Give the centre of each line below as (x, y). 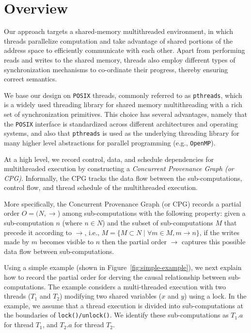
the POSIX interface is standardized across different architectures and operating (121, 123)
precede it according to (38, 232)
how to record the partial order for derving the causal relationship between (115, 277)
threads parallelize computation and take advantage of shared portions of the (118, 40)
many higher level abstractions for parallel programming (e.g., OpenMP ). (110, 142)
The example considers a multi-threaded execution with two (137, 286)
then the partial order (134, 242)
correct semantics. (31, 79)
